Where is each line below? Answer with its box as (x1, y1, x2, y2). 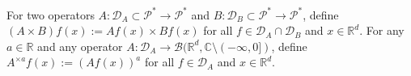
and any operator (37, 37, 123, 54)
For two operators (6, 6, 95, 23)
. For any (359, 22, 405, 39)
